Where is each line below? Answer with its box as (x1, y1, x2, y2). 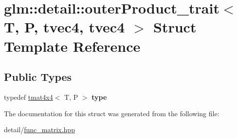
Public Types (4, 69, 72, 84)
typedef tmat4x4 (4, 92, 53, 102)
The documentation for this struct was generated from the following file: (4, 108, 219, 118)
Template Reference (4, 36, 141, 56)
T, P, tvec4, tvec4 (4, 17, 125, 37)
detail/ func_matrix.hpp (4, 124, 75, 135)
